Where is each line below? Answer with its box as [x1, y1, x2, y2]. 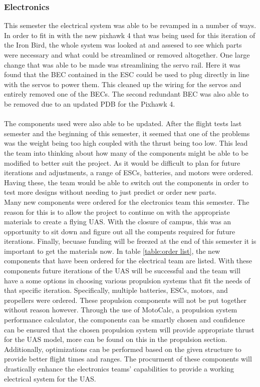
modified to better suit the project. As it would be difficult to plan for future [4, 157, 240, 168]
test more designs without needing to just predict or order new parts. [4, 187, 217, 197]
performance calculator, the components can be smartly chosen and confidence [4, 314, 245, 325]
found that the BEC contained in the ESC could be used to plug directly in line [4, 69, 249, 80]
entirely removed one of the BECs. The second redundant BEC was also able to [4, 89, 249, 99]
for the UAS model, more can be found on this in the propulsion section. [4, 334, 227, 344]
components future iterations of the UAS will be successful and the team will [4, 265, 240, 276]
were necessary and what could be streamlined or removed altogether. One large [4, 50, 250, 60]
